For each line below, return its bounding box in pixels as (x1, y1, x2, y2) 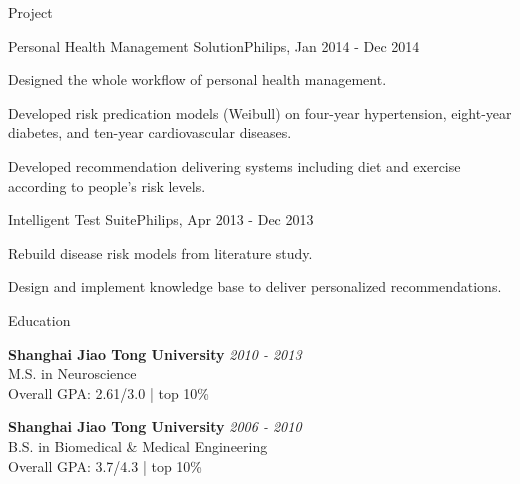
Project (8, 2, 53, 22)
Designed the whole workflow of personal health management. (8, 69, 387, 90)
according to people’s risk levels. (8, 175, 206, 196)
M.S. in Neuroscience (8, 363, 137, 384)
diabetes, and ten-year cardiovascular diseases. (8, 122, 292, 143)
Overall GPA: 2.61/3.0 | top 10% (8, 382, 210, 403)
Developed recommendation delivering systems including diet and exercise (8, 155, 461, 176)
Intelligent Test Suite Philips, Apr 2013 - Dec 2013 (8, 209, 314, 230)
